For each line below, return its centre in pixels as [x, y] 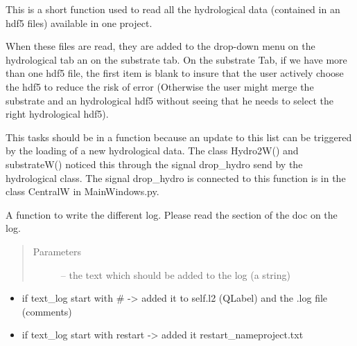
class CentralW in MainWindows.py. [82, 191]
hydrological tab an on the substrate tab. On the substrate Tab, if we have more [176, 59]
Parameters [57, 251]
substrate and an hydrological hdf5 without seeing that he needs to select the [169, 100]
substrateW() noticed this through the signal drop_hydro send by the [154, 164]
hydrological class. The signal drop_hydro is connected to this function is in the [176, 177]
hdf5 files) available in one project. [79, 22]
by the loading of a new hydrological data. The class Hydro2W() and [152, 151]
